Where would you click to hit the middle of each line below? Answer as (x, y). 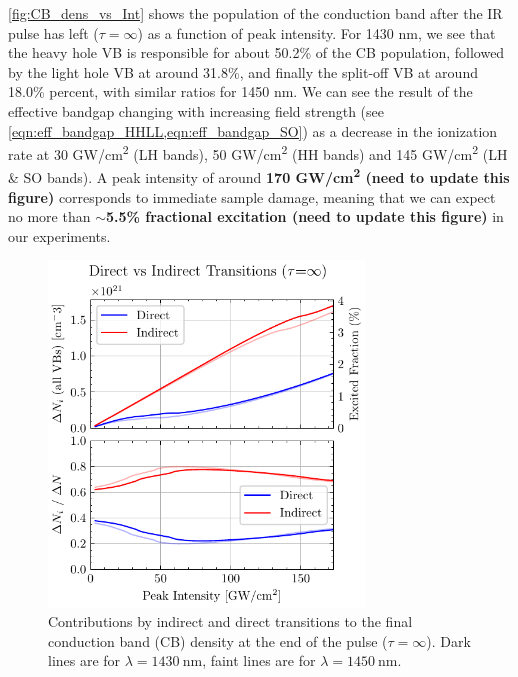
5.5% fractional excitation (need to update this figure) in (304, 216)
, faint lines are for (259, 660)
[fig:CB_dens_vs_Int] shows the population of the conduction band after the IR (255, 13)
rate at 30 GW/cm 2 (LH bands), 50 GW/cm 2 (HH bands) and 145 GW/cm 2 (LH (258, 152)
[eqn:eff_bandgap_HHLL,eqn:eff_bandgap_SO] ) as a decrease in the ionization (253, 130)
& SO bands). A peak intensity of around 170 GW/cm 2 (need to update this (259, 176)
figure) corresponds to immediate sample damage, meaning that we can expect (252, 196)
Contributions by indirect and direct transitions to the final (230, 621)
